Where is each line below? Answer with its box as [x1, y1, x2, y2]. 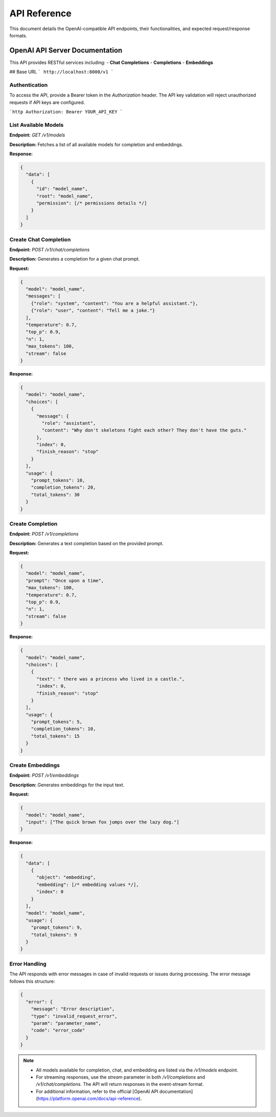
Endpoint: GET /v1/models [9, 132, 65, 138]
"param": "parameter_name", [31, 1020, 102, 1027]
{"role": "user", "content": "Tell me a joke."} [31, 308, 155, 314]
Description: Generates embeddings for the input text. [9, 782, 125, 788]
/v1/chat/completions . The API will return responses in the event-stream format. [36, 1081, 204, 1087]
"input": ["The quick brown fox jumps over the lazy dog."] [26, 819, 179, 825]
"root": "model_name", [36, 193, 94, 199]
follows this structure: [9, 978, 56, 984]
